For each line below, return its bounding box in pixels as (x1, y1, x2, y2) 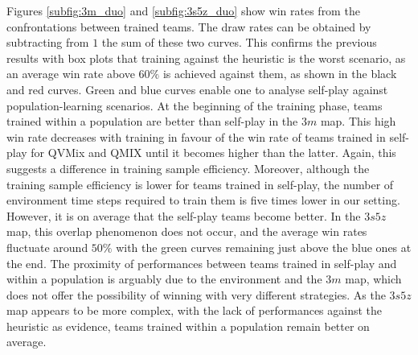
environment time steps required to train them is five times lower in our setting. (6, 192, 400, 208)
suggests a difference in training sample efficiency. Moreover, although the (6, 159, 370, 176)
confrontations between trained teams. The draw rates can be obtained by (6, 18, 371, 35)
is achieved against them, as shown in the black (162, 65, 397, 82)
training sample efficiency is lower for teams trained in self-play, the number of (6, 175, 394, 192)
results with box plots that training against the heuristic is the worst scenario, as (6, 49, 406, 66)
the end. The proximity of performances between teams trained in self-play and (6, 254, 397, 271)
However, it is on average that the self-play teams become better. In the (6, 207, 361, 224)
